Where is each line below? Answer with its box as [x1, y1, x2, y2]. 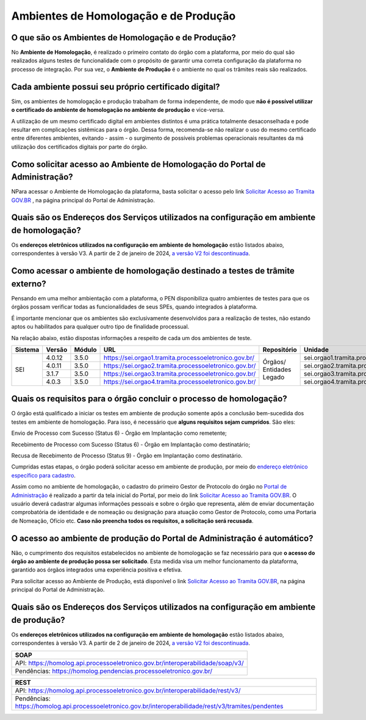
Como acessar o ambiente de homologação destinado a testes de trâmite [11, 266, 295, 276]
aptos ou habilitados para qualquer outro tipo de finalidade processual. [11, 323, 190, 330]
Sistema [15, 345, 40, 354]
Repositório [262, 345, 297, 354]
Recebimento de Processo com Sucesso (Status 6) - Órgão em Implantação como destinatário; [11, 440, 250, 448]
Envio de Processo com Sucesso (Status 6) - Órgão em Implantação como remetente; [11, 429, 227, 437]
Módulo [74, 345, 97, 354]
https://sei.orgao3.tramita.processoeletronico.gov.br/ [104, 369, 256, 378]
